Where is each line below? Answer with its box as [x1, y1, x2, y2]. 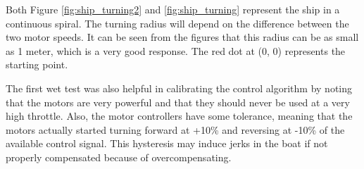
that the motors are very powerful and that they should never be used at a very [6, 94, 350, 109]
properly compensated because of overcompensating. [6, 149, 232, 164]
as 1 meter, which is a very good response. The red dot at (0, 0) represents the [6, 43, 346, 58]
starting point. [6, 57, 68, 72]
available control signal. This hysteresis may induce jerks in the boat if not [6, 136, 328, 151]
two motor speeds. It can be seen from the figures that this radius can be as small [6, 30, 359, 44]
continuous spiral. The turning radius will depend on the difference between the [6, 15, 349, 30]
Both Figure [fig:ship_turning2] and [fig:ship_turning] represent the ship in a [6, 2, 340, 16]
